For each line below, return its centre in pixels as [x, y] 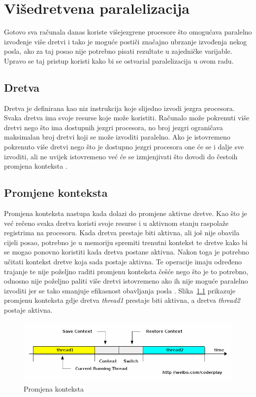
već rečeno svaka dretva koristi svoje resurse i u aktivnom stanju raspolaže [116, 223]
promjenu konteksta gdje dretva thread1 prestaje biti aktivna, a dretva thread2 [122, 300]
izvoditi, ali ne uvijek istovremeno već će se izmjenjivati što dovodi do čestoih [121, 156]
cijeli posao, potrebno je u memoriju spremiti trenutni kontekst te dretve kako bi [126, 242]
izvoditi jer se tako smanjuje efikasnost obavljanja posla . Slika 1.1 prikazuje [120, 290]
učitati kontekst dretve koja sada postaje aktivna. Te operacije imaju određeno [123, 262]
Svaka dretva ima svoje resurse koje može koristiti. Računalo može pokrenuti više [127, 118]
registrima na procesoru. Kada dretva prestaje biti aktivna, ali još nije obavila [122, 233]
